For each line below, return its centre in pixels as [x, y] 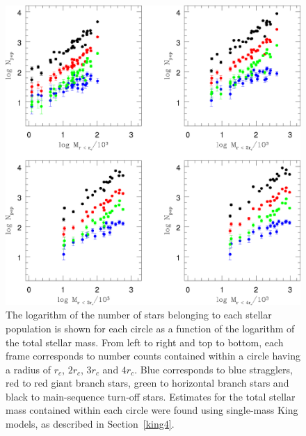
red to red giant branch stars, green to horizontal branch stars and [147, 383]
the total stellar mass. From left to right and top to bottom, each [145, 342]
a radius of [29, 369]
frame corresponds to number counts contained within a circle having [153, 356]
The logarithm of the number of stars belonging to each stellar [139, 315]
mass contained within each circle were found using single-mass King [152, 410]
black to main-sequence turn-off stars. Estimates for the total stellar [151, 396]
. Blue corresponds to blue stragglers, [214, 369]
